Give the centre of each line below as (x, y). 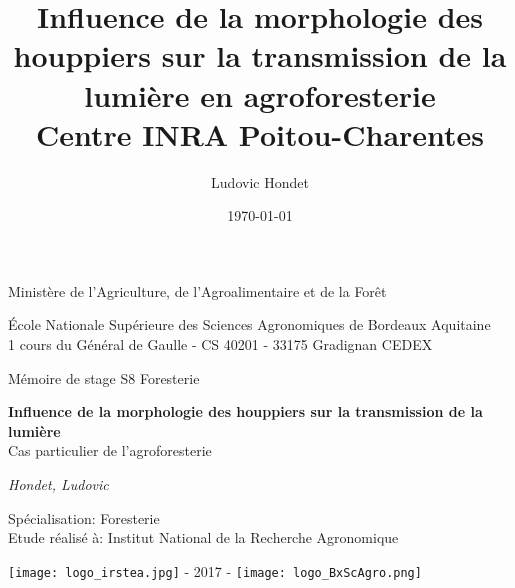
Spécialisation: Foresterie (84, 517)
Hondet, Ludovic (58, 484)
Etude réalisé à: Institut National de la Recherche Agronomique (203, 537)
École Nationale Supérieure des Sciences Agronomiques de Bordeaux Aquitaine (249, 324)
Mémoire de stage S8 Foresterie (104, 377)
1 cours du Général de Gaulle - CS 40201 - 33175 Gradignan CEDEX (220, 344)
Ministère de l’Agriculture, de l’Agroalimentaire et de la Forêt (197, 290)
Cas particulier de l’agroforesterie (110, 450)
